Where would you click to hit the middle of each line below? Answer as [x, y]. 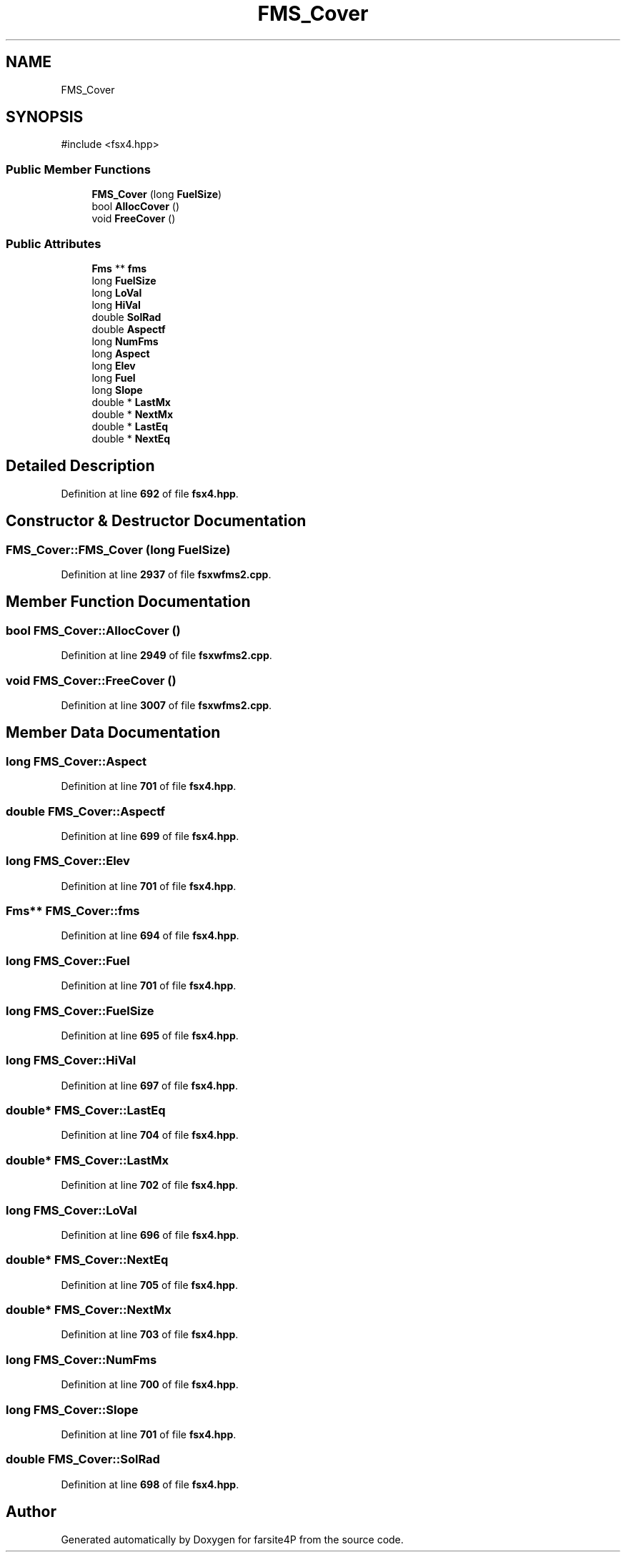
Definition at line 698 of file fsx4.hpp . [150, 1484]
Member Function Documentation [128, 602]
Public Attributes [54, 243]
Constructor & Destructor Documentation [156, 521]
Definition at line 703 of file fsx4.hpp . [150, 1335]
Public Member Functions [78, 169]
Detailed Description [80, 466]
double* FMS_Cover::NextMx [89, 1310]
